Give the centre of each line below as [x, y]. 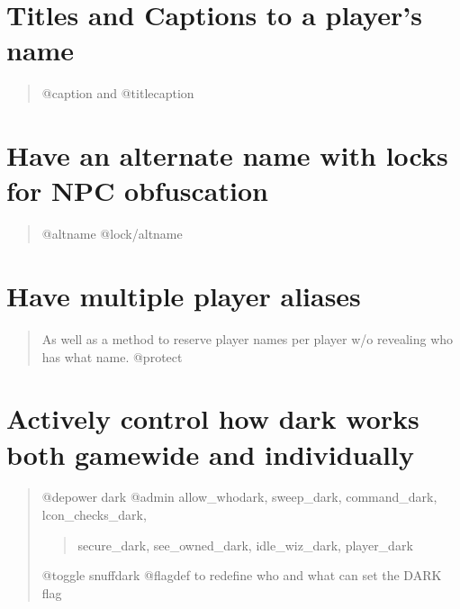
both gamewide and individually [210, 454]
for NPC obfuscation [137, 191]
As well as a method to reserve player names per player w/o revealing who [248, 338]
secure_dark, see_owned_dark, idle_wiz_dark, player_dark [245, 545]
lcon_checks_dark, [94, 515]
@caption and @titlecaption [118, 93]
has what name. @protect [112, 356]
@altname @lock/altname [112, 234]
